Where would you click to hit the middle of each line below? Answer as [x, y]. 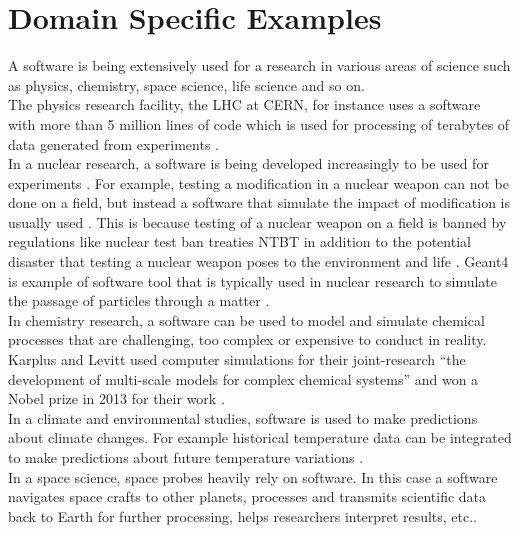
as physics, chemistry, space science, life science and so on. [186, 84]
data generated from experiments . [113, 143]
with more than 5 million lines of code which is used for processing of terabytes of [259, 123]
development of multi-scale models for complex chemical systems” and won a [243, 378]
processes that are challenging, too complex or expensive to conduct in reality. [247, 339]
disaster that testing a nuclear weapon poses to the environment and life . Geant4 [258, 261]
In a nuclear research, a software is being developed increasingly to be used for [248, 163]
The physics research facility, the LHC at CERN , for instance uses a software [244, 104]
